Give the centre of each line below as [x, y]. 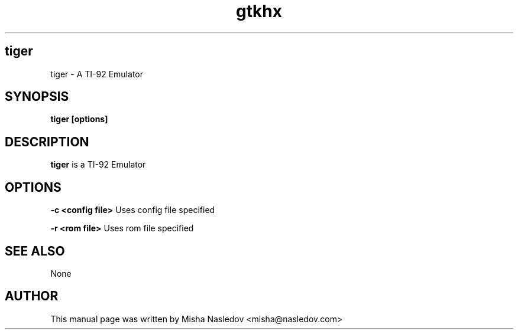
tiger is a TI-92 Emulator [98, 165]
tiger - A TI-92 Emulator [97, 74]
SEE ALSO [35, 251]
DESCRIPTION [47, 142]
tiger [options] [79, 119]
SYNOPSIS [37, 97]
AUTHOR [32, 296]
